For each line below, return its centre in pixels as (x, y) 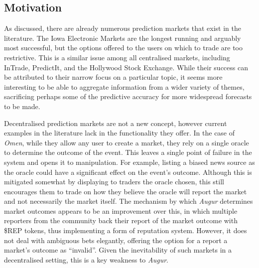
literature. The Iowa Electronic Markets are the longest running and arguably (123, 38)
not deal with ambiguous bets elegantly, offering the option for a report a (116, 240)
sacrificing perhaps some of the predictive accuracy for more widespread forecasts (128, 96)
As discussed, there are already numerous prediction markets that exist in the (123, 28)
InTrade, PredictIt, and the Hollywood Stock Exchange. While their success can (126, 67)
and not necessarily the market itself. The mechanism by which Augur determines (129, 201)
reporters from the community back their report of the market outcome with (121, 220)
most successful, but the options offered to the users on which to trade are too (123, 48)
